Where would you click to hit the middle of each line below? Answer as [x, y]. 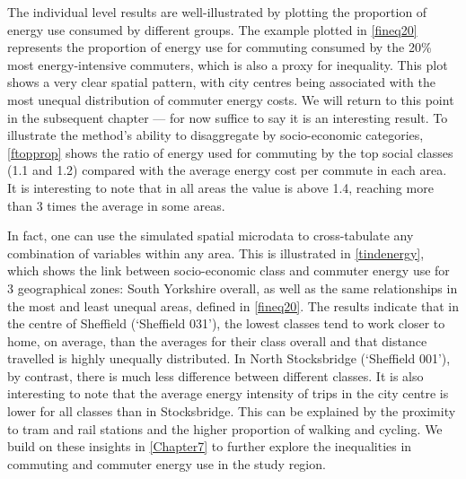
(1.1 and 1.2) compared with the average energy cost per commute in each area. [227, 170]
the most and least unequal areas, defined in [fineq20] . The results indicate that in [233, 305]
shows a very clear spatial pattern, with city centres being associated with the [221, 82]
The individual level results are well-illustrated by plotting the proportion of [217, 12]
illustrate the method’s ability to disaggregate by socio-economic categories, [215, 135]
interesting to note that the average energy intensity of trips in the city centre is [228, 393]
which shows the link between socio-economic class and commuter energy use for [229, 270]
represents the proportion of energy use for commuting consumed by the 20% [220, 47]
